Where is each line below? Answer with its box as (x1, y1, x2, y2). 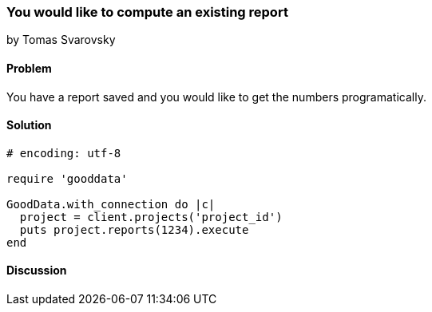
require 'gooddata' (6, 172, 128, 185)
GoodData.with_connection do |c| (6, 197, 216, 211)
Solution (6, 118, 52, 132)
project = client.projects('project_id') (19, 210, 283, 223)
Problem (6, 61, 52, 75)
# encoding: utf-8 (6, 146, 121, 160)
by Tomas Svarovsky (6, 33, 116, 47)
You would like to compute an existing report (6, 4, 288, 20)
